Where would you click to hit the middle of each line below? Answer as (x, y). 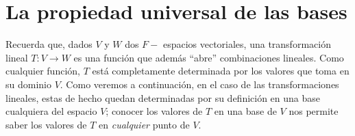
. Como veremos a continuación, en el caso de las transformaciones (199, 84)
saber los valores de (46, 124)
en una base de (245, 111)
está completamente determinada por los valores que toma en (221, 71)
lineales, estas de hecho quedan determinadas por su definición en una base (163, 97)
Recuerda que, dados (49, 44)
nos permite (314, 111)
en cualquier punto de (144, 124)
